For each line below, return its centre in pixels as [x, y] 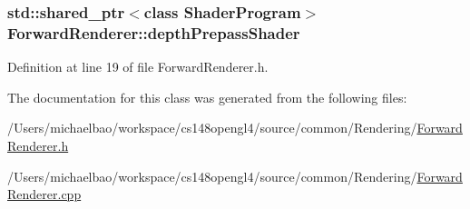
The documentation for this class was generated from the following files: [207, 97]
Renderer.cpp [44, 194]
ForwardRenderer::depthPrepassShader [154, 32]
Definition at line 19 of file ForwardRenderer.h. [138, 67]
